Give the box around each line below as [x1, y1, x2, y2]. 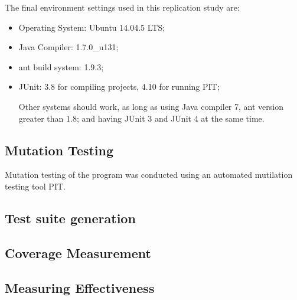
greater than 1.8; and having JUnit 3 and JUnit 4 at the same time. [18, 112, 265, 124]
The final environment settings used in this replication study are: [5, 1, 240, 13]
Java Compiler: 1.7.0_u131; [18, 41, 119, 53]
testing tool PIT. [5, 180, 66, 192]
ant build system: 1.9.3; [18, 60, 104, 73]
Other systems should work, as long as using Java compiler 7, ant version [18, 100, 283, 112]
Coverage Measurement [5, 243, 151, 262]
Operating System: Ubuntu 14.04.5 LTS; [18, 21, 165, 33]
